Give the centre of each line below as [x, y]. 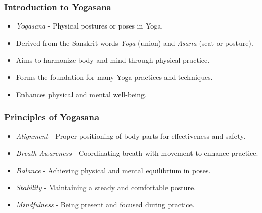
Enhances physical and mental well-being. [81, 94]
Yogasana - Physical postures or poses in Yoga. [90, 26]
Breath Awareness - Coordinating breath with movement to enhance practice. [137, 153]
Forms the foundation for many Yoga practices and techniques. [114, 77]
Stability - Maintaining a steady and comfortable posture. [106, 187]
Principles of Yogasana [52, 117]
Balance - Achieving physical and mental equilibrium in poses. [113, 170]
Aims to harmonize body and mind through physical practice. [113, 60]
